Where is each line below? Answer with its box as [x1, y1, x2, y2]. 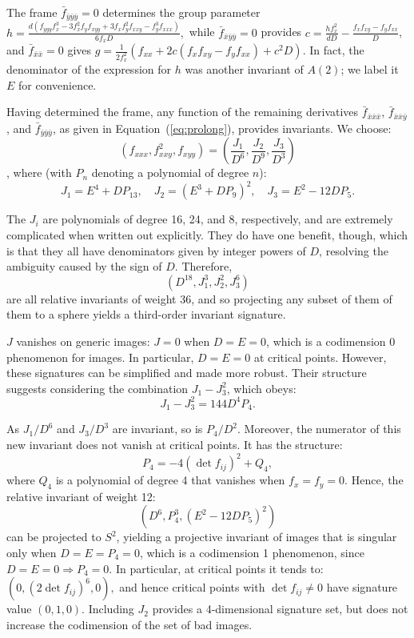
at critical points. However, [253, 348, 387, 365]
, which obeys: [226, 379, 297, 396]
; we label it [340, 61, 399, 78]
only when [6, 544, 57, 561]
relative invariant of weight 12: [6, 488, 156, 504]
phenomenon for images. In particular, [6, 348, 194, 365]
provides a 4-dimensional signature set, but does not [152, 600, 408, 617]
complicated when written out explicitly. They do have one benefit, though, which [6, 227, 408, 243]
